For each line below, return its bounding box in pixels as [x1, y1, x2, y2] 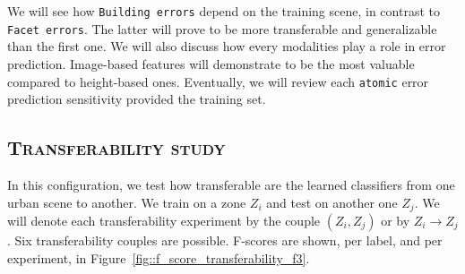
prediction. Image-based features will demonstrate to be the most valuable [7, 54, 415, 73]
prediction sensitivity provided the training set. [7, 90, 266, 108]
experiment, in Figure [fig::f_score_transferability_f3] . [7, 248, 310, 267]
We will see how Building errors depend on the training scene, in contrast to [7, 2, 440, 20]
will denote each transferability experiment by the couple [7, 211, 321, 229]
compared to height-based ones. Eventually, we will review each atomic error [7, 72, 429, 90]
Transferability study [7, 133, 226, 161]
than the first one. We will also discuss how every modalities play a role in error [7, 37, 446, 56]
